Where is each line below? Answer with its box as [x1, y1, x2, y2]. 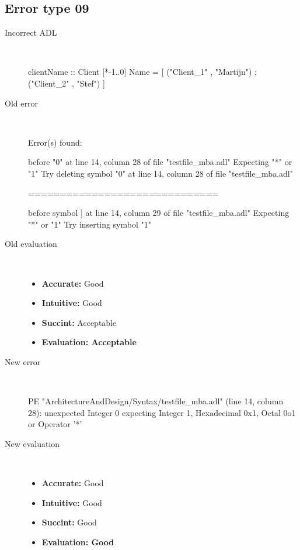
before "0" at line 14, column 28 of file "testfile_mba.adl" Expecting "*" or [28, 156, 292, 168]
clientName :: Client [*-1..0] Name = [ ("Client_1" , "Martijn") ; [28, 66, 257, 78]
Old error [5, 97, 38, 109]
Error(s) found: [28, 136, 82, 148]
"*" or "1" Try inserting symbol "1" [28, 218, 151, 230]
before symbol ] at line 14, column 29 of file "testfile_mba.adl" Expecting [28, 207, 289, 219]
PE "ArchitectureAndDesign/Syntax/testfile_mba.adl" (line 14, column [28, 395, 284, 407]
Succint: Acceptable [41, 316, 117, 328]
